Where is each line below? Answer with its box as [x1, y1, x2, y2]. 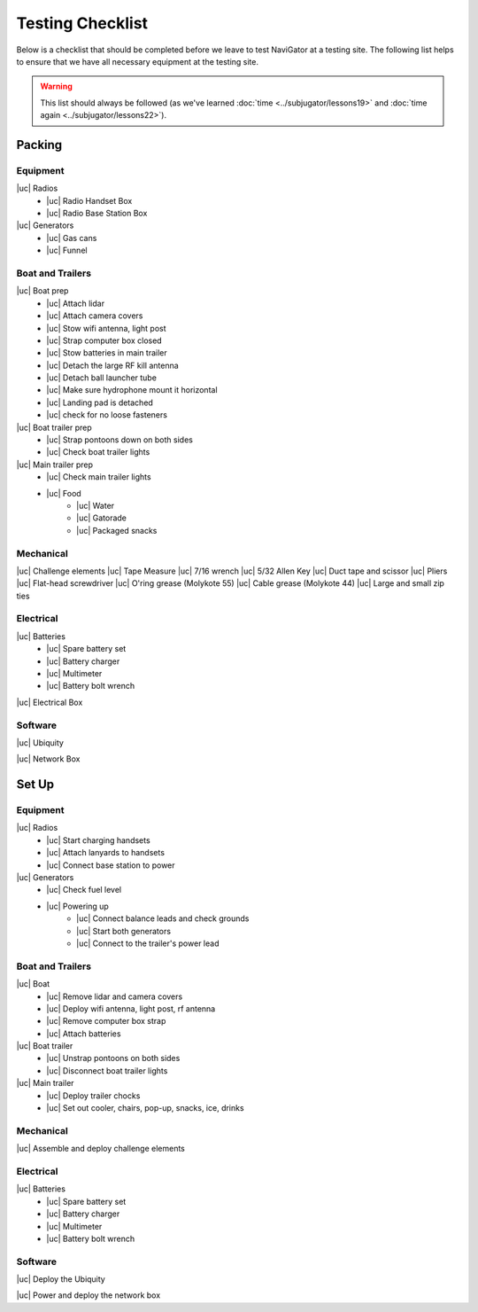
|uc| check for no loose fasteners [46, 410, 168, 420]
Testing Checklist [16, 13, 149, 33]
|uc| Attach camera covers [46, 310, 143, 321]
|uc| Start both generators [76, 925, 172, 936]
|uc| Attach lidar [46, 298, 105, 308]
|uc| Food [46, 488, 81, 498]
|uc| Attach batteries [46, 1028, 121, 1039]
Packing [16, 137, 63, 152]
